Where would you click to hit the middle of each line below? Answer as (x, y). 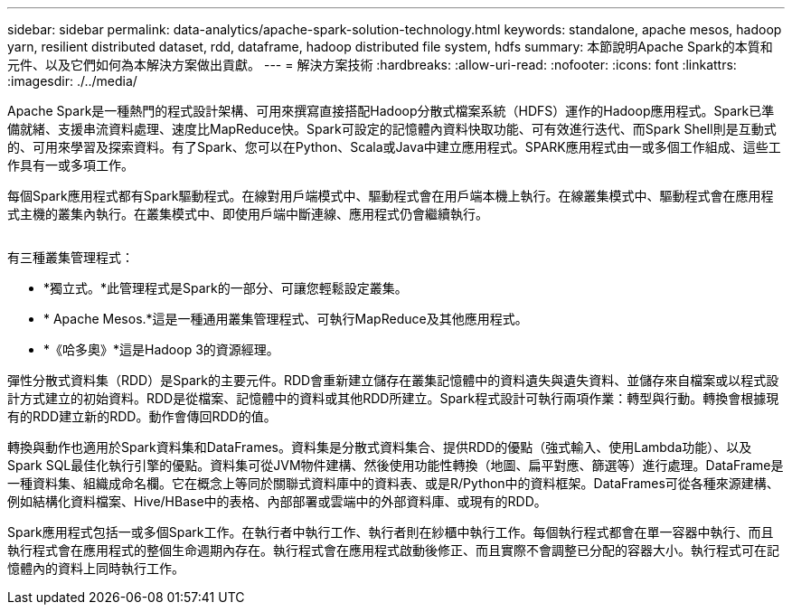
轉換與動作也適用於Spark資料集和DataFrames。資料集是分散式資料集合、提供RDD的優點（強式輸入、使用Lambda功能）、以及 (380, 447)
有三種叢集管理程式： (71, 257)
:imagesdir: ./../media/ (72, 81)
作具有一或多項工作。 (71, 165)
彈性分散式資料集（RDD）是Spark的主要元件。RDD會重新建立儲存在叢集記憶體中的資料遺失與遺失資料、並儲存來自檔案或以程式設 (393, 380)
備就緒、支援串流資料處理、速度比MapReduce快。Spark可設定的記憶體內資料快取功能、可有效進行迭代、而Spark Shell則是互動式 (392, 129)
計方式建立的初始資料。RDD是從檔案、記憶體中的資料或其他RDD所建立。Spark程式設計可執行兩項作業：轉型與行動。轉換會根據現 (393, 398)
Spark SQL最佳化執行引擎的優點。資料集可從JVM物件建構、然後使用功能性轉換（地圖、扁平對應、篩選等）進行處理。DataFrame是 (396, 465)
